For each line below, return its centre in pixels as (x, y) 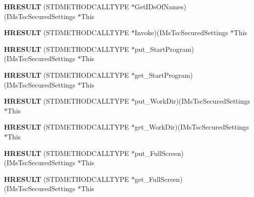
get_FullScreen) (159, 179)
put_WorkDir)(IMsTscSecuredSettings (192, 101)
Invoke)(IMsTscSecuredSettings (181, 33)
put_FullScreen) (159, 153)
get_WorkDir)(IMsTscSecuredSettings (192, 127)
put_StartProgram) (164, 49)
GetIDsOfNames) (160, 6)
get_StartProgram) (164, 75)
